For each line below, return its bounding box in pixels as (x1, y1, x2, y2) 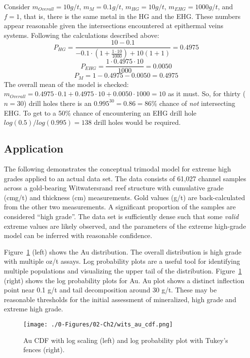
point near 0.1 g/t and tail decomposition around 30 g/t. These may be (4, 285, 217, 295)
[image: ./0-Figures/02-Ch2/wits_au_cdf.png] (23, 321, 173, 328)
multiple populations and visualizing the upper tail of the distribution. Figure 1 (4, 265, 242, 275)
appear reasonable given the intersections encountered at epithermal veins (4, 20, 223, 31)
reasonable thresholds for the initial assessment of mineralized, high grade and (4, 294, 236, 304)
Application (4, 141, 64, 156)
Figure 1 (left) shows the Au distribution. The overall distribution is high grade (4, 246, 242, 256)
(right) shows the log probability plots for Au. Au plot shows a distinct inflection (4, 275, 245, 285)
